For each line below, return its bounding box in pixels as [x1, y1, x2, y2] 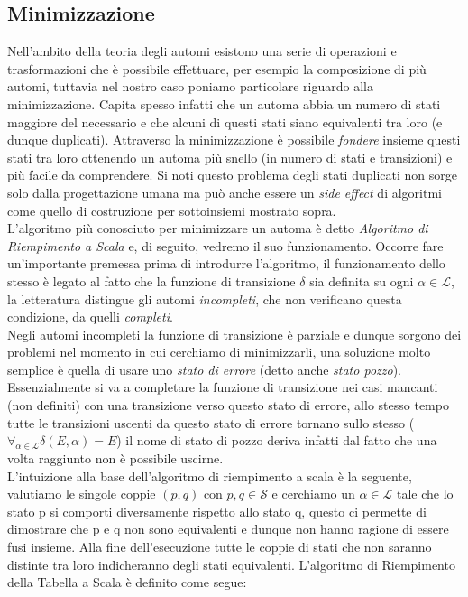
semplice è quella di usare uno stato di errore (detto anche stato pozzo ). [7, 359, 401, 378]
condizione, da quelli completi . [7, 307, 173, 326]
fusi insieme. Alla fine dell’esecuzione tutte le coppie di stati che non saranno [7, 537, 432, 556]
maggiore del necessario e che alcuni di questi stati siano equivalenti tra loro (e [7, 112, 443, 131]
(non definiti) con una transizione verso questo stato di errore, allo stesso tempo [7, 396, 449, 415]
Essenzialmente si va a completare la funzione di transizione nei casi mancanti [7, 378, 438, 396]
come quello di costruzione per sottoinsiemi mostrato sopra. [7, 201, 336, 219]
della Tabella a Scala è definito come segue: [7, 573, 247, 592]
